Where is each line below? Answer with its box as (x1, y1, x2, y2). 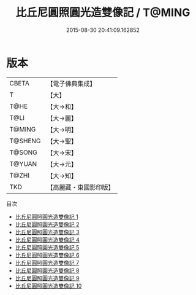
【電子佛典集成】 (47, 79, 96, 88)
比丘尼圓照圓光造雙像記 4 (15, 236, 80, 243)
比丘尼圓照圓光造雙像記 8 (15, 267, 80, 274)
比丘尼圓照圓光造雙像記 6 (15, 251, 80, 259)
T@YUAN (9, 159, 37, 168)
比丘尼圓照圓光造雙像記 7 (15, 259, 80, 266)
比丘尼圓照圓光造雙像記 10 (15, 282, 82, 289)
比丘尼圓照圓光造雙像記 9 (15, 274, 80, 281)
